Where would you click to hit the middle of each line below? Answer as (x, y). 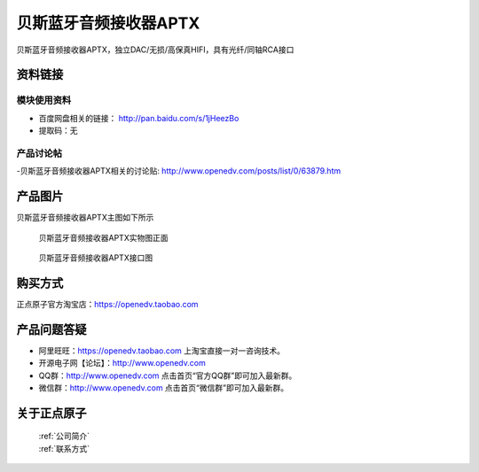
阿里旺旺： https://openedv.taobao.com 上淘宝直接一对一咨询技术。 (162, 351)
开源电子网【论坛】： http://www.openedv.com (122, 363)
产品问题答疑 (51, 329)
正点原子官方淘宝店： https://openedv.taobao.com (107, 304)
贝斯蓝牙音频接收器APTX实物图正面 (103, 237)
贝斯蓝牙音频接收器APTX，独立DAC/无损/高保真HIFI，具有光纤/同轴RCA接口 (155, 50)
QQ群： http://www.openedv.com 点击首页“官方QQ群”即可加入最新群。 (168, 375)
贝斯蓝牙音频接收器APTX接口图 (96, 258)
